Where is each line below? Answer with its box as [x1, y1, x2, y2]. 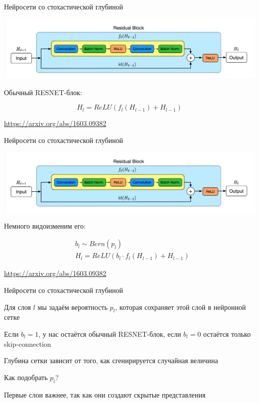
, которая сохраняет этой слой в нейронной [115, 301, 246, 312]
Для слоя [4, 301, 31, 312]
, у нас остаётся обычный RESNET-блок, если [38, 328, 181, 339]
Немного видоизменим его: [4, 220, 86, 231]
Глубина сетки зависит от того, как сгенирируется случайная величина [4, 355, 218, 366]
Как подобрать [4, 372, 48, 382]
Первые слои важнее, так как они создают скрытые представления [4, 389, 206, 400]
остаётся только [203, 328, 251, 339]
